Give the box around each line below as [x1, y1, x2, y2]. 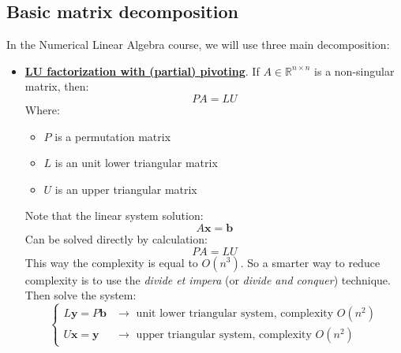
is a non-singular [314, 62, 395, 79]
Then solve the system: [24, 287, 137, 303]
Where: [24, 101, 60, 117]
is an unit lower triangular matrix [54, 154, 218, 171]
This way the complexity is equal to [24, 254, 198, 270]
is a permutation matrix [54, 128, 171, 144]
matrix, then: [24, 78, 89, 95]
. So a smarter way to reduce [240, 254, 380, 270]
